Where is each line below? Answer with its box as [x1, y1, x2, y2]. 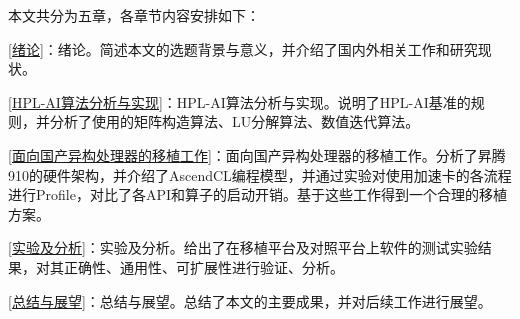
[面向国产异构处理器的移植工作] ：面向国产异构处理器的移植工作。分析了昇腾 [8, 144, 506, 165]
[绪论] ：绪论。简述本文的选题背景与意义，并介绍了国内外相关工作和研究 [8, 38, 478, 59]
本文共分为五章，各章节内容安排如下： [8, 5, 260, 25]
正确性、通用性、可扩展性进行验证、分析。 [63, 256, 344, 277]
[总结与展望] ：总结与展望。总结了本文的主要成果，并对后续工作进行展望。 [8, 290, 492, 311]
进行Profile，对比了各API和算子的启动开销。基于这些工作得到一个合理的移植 [8, 184, 507, 205]
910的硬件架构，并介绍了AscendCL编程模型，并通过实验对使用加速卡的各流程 [8, 164, 512, 185]
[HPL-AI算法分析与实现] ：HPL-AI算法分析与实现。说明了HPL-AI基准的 [8, 91, 471, 112]
